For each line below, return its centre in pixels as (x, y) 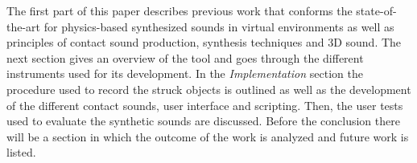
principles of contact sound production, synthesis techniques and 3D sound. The (204, 42)
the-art (24, 26)
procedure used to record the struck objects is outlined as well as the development (209, 89)
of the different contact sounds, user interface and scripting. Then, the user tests (205, 105)
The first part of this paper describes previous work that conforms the (180, 10)
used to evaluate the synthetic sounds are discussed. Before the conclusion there (203, 121)
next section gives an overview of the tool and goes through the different (185, 57)
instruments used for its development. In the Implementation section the (185, 73)
